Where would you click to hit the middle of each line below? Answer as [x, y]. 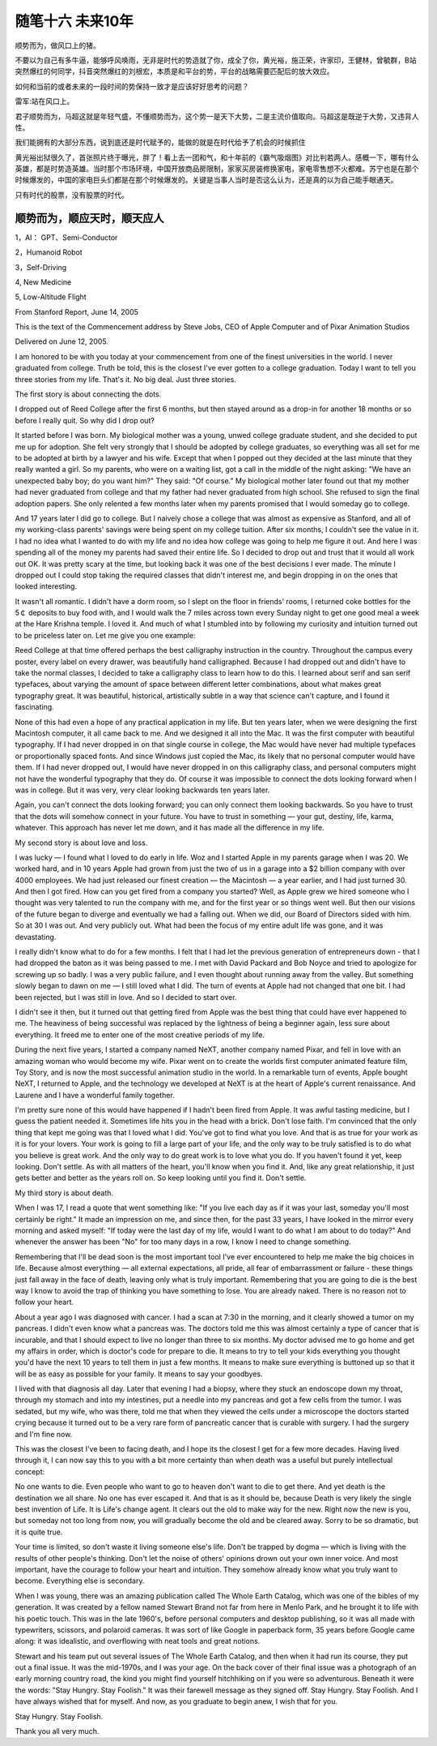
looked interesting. [46, 586]
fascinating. [34, 707]
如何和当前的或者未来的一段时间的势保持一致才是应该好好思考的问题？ [132, 86]
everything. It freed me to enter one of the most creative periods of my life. [140, 1035]
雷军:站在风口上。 [45, 101]
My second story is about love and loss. [81, 843]
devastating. [36, 937]
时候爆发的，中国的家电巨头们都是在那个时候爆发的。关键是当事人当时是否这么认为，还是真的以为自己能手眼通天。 [206, 180]
